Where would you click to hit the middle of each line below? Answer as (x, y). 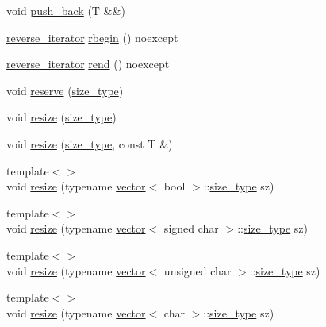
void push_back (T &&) (66, 10)
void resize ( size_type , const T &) (90, 143)
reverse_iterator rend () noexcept (88, 64)
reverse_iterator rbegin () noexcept (92, 37)
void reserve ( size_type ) (65, 90)
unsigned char (198, 270)
